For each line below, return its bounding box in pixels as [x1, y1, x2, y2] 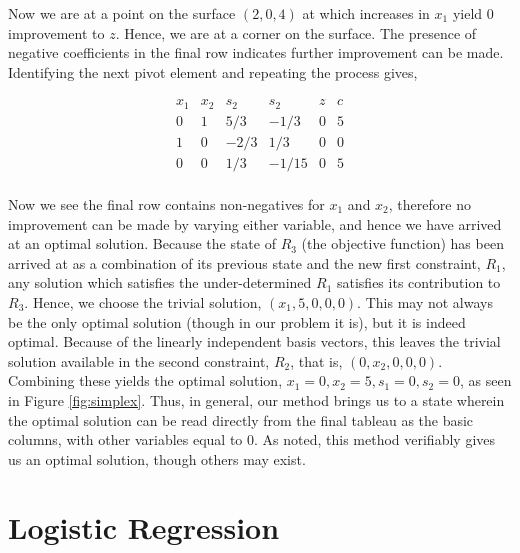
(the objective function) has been [301, 233, 504, 254]
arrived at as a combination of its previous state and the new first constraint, [8, 252, 481, 273]
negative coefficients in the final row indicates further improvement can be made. [8, 42, 504, 63]
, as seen [459, 370, 512, 391]
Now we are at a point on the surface [8, 3, 236, 23]
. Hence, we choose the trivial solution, [24, 291, 262, 312]
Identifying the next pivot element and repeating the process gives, [8, 61, 418, 82]
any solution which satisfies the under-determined [8, 272, 312, 293]
